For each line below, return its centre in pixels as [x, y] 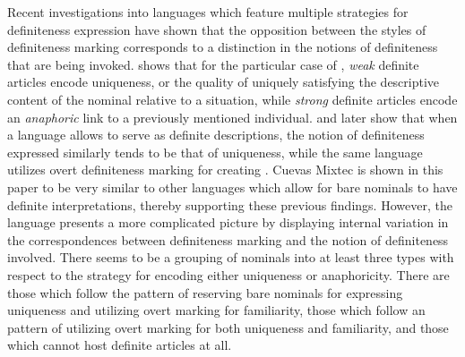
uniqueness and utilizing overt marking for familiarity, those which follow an [216, 310]
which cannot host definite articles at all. [120, 345]
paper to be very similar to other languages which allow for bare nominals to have [232, 187]
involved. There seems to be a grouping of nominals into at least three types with [231, 257]
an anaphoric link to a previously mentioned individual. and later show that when [232, 117]
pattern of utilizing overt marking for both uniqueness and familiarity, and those [228, 327]
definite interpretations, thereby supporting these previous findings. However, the [230, 204]
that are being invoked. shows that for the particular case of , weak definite [213, 64]
